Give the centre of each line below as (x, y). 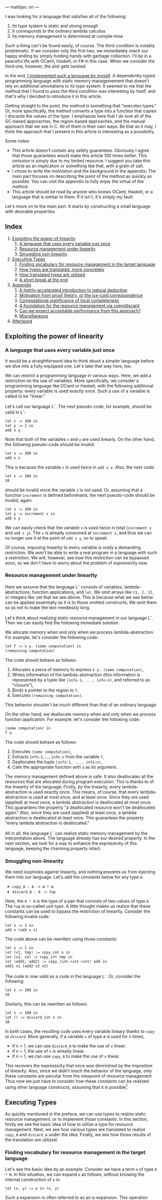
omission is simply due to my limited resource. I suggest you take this (81, 161)
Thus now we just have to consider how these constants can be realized (77, 1081)
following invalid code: (27, 916)
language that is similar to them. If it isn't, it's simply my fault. (73, 197)
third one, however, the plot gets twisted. (46, 66)
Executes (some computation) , (42, 751)
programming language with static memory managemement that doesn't (77, 81)
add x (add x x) (21, 930)
